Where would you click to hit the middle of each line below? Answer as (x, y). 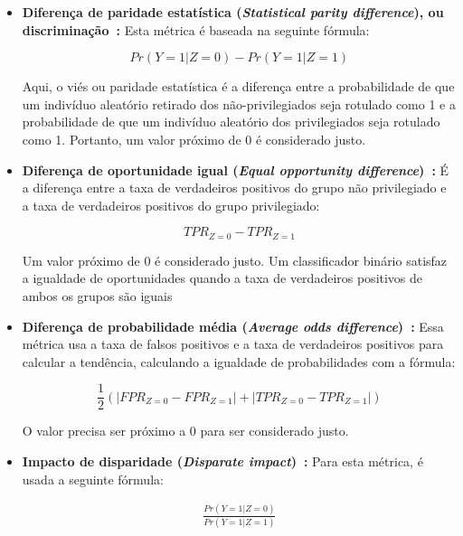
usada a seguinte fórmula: (93, 479)
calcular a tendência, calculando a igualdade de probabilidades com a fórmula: (239, 361)
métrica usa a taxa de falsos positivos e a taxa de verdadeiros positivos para (233, 344)
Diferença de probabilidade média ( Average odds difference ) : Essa (233, 326)
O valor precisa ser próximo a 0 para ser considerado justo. (185, 431)
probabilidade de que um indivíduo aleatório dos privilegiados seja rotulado (231, 122)
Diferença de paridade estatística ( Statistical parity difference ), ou (233, 12)
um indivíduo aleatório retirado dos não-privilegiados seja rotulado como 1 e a (239, 103)
